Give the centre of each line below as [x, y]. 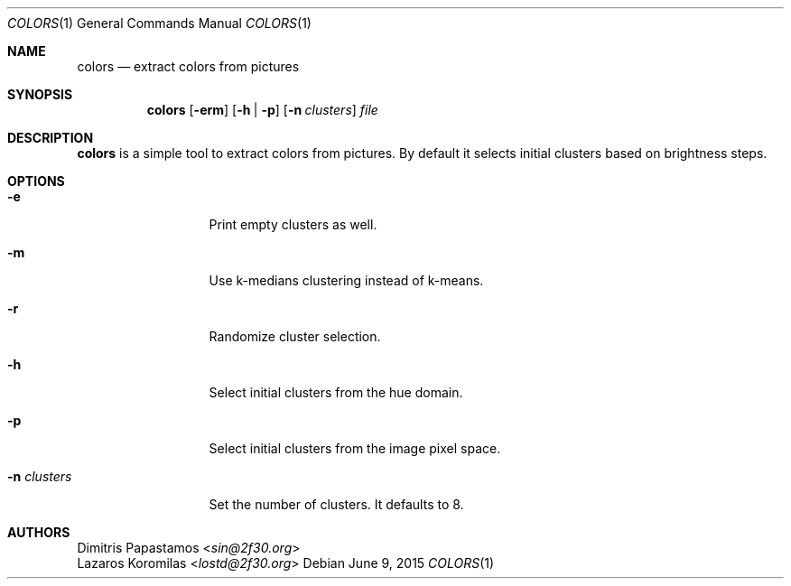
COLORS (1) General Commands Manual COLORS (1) [159, 23]
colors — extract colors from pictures [188, 66]
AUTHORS [39, 532]
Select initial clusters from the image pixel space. [355, 448]
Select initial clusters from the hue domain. [336, 392]
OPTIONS [36, 181]
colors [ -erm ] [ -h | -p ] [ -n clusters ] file [262, 110]
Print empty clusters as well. [293, 224]
